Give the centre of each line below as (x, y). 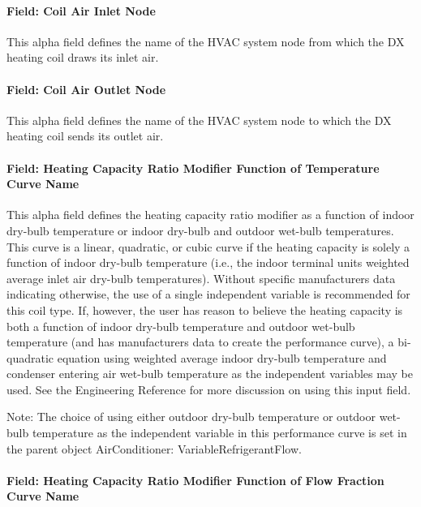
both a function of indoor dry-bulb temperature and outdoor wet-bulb (181, 326)
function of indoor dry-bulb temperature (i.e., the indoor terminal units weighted (208, 262)
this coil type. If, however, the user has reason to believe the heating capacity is (205, 309)
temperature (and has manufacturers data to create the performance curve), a (200, 342)
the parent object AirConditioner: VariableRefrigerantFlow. (154, 448)
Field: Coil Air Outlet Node (86, 89)
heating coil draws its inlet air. (83, 57)
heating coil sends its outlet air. (85, 136)
